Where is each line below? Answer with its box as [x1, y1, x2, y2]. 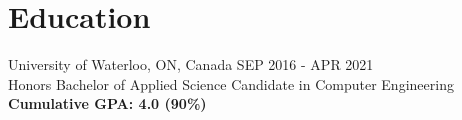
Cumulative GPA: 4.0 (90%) [8, 93, 207, 114]
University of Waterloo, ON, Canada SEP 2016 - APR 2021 [8, 54, 374, 75]
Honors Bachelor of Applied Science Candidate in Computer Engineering [8, 73, 454, 94]
